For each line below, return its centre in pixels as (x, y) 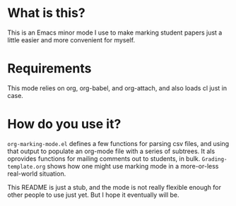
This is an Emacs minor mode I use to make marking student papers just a (115, 32)
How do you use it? (64, 124)
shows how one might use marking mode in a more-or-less (133, 166)
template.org (26, 166)
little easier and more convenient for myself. (71, 40)
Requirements (49, 69)
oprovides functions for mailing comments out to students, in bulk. (104, 158)
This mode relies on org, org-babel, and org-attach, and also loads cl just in (117, 88)
